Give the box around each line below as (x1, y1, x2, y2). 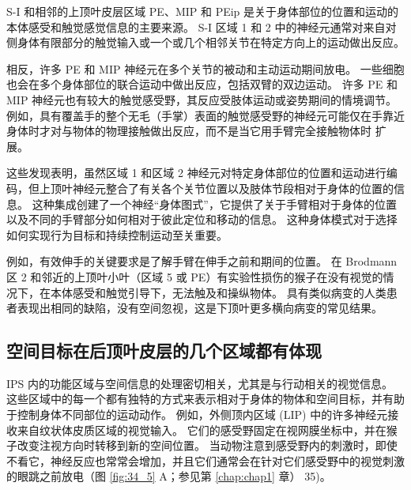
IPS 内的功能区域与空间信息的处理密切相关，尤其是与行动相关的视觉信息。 (6, 375, 394, 391)
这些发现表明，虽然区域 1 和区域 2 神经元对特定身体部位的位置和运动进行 (6, 164, 386, 181)
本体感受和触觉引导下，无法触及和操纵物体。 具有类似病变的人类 (50, 284, 386, 300)
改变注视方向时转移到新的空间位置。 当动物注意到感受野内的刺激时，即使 (17, 437, 398, 454)
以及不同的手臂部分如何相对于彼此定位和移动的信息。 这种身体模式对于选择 (6, 211, 398, 228)
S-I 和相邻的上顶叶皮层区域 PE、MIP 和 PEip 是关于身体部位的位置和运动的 (6, 3, 399, 19)
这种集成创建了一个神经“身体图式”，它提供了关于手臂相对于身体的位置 (32, 195, 397, 212)
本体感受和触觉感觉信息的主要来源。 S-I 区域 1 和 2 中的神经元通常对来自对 (6, 18, 397, 35)
